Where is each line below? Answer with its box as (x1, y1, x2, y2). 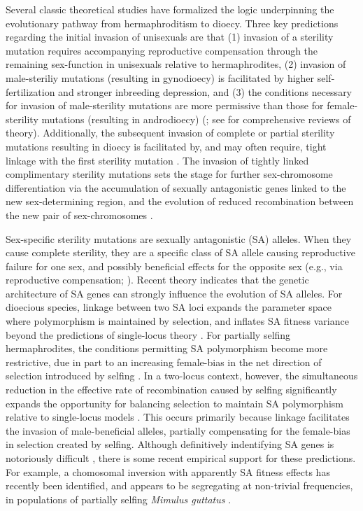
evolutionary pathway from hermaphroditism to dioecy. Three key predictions (6, 15, 339, 30)
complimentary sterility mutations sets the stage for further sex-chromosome (6, 167, 333, 181)
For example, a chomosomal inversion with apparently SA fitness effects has (6, 464, 330, 479)
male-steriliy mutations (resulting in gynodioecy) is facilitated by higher (6, 70, 315, 85)
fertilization (6, 84, 55, 99)
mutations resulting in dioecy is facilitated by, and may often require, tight (6, 139, 327, 153)
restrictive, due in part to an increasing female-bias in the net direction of (6, 354, 322, 369)
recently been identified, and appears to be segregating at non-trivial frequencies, (6, 478, 353, 493)
